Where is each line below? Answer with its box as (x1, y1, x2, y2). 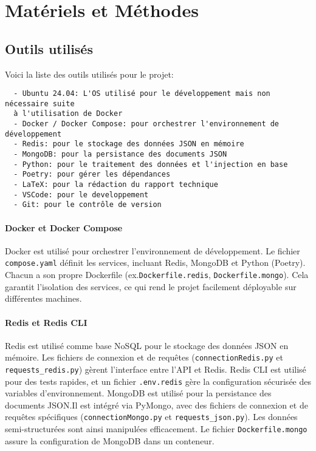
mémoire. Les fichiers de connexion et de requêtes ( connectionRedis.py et (5, 351, 283, 364)
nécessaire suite (5, 99, 75, 108)
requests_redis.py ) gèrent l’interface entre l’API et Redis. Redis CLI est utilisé (5, 362, 306, 375)
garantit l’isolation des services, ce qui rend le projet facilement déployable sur (5, 280, 297, 293)
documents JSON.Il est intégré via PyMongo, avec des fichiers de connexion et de (5, 398, 308, 411)
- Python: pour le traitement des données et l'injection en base (13, 160, 288, 169)
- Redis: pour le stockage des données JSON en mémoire (13, 140, 244, 149)
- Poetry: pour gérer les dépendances (13, 170, 171, 179)
